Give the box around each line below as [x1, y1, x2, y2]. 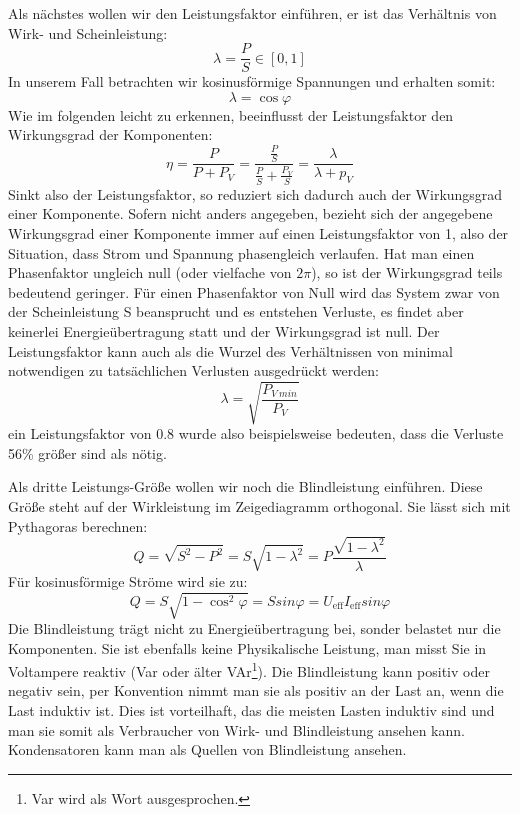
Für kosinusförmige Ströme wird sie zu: [8, 570, 248, 591]
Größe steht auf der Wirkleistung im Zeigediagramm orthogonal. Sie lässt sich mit [8, 496, 511, 517]
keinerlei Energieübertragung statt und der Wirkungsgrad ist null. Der [8, 320, 440, 341]
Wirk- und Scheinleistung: [8, 22, 168, 43]
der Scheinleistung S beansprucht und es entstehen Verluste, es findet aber [8, 301, 464, 322]
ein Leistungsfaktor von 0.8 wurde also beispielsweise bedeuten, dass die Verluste [8, 423, 504, 444]
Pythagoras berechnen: [8, 515, 148, 536]
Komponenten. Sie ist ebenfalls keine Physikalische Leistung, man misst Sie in [8, 637, 487, 658]
